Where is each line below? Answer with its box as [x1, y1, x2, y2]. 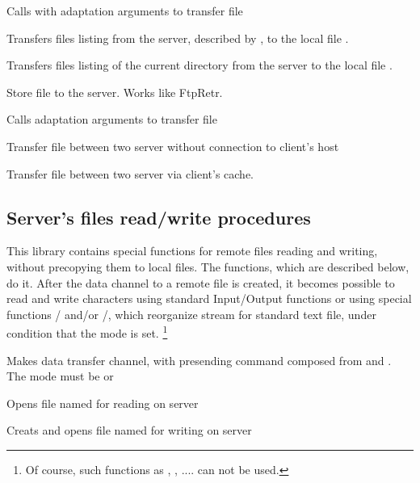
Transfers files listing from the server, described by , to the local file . [6, 29, 349, 46]
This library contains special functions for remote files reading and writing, [6, 242, 378, 259]
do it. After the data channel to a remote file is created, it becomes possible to [6, 274, 395, 291]
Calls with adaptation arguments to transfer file [6, 2, 243, 19]
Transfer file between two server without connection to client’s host [6, 137, 339, 154]
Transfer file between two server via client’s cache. [6, 165, 254, 182]
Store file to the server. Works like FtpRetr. [6, 83, 223, 100]
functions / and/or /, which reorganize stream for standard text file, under [6, 305, 376, 322]
